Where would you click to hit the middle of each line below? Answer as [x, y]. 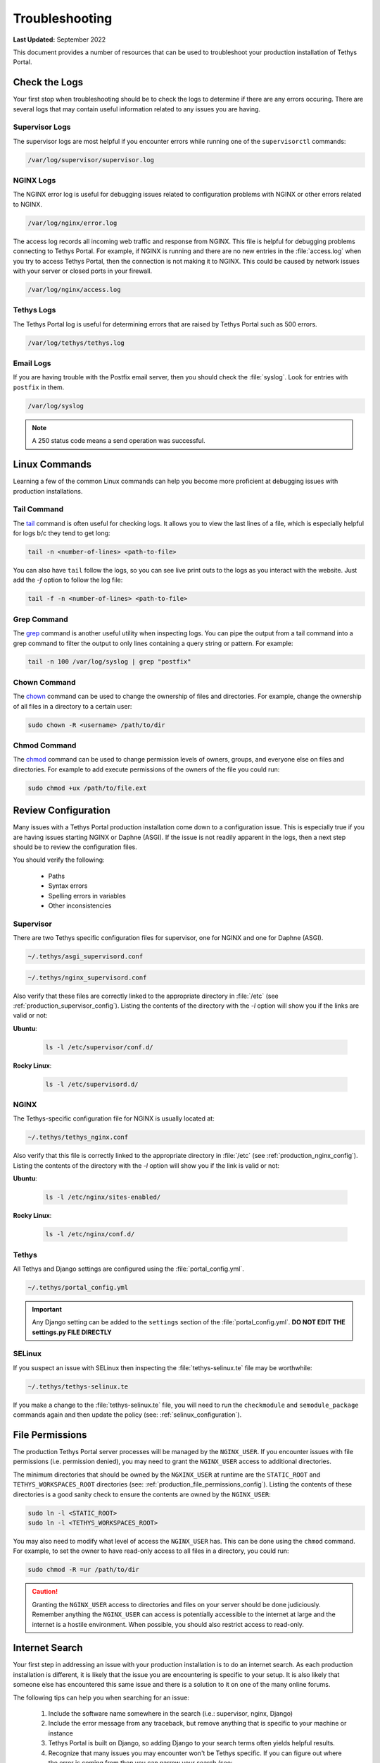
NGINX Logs [34, 181]
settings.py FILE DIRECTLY [72, 1332]
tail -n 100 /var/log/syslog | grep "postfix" [109, 662]
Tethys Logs [34, 310]
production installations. [48, 491]
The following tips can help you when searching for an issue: [101, 1697]
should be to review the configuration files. [75, 847]
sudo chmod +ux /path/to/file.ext [87, 788]
